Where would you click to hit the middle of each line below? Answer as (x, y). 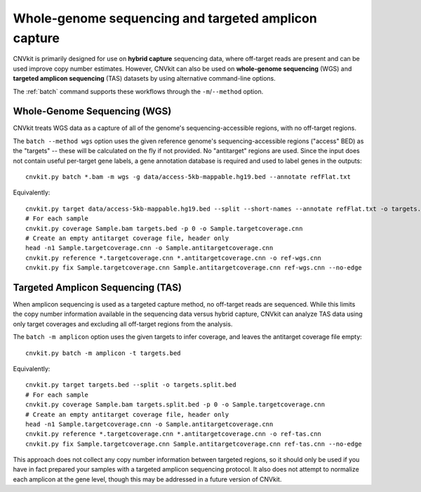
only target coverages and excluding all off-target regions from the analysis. (123, 324)
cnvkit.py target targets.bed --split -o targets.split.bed (131, 385)
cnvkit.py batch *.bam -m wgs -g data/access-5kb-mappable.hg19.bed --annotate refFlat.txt (188, 177)
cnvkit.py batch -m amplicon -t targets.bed (103, 353)
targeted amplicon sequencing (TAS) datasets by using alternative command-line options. (145, 79)
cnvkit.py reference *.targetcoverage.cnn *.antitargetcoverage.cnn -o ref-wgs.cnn (174, 258)
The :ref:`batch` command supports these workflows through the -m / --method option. (138, 91)
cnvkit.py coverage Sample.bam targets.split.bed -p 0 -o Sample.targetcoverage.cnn (175, 405)
